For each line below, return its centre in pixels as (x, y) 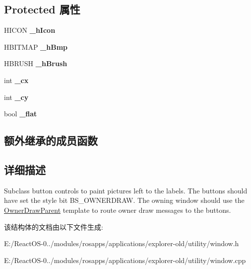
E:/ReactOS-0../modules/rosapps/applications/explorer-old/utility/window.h (122, 243)
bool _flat (21, 114)
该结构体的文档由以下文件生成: (54, 226)
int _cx (16, 80)
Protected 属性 (42, 9)
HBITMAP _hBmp (36, 46)
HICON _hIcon (30, 30)
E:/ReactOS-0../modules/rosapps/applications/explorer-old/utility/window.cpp (125, 260)
